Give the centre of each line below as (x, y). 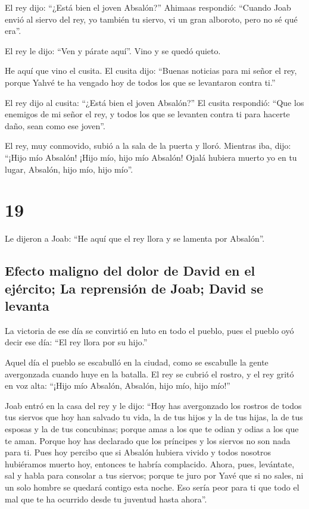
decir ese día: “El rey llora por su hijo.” (76, 342)
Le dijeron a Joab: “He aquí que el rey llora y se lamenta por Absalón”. (135, 238)
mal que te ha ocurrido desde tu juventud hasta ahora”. (106, 499)
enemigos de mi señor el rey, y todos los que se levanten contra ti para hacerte (147, 114)
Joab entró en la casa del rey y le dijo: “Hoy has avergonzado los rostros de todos (153, 405)
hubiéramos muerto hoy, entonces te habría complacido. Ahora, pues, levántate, (150, 463)
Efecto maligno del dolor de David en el (130, 271)
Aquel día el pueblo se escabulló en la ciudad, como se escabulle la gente (137, 362)
